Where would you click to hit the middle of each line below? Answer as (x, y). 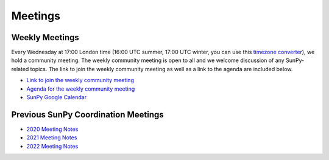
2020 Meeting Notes (52, 129)
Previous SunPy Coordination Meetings (87, 115)
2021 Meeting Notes (52, 137)
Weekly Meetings (45, 37)
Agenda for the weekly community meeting (81, 89)
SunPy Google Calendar (57, 97)
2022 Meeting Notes (52, 146)
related (20, 69)
